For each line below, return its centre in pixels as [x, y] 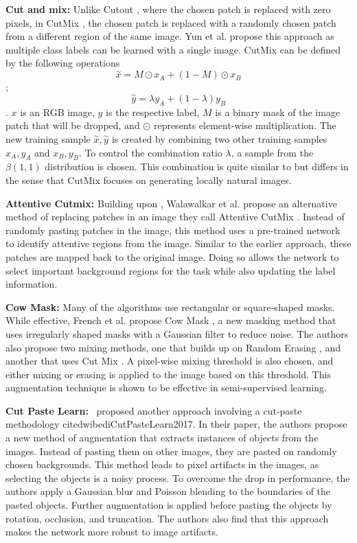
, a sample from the [272, 152]
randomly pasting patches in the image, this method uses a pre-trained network [173, 230]
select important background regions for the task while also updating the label [171, 270]
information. [32, 284]
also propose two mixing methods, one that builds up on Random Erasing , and [173, 347]
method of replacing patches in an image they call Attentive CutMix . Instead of [175, 217]
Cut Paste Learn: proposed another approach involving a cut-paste [154, 410]
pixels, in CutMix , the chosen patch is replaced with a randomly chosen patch [171, 22]
